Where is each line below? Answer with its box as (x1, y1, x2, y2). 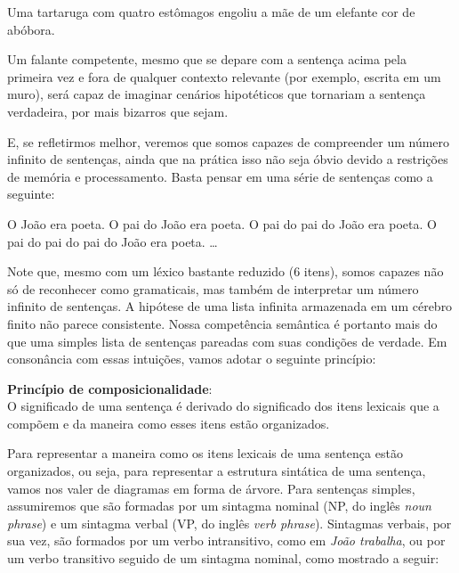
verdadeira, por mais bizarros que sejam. (7, 102, 229, 120)
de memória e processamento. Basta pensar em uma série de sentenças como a (7, 167, 433, 185)
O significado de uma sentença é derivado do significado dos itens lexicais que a (7, 397, 439, 415)
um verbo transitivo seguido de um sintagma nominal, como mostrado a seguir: (7, 549, 439, 568)
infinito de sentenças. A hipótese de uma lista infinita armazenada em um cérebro (7, 297, 453, 315)
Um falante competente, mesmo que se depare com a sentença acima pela (7, 50, 407, 69)
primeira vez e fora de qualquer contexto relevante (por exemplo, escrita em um (7, 67, 441, 86)
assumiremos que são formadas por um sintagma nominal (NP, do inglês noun (7, 496, 431, 515)
